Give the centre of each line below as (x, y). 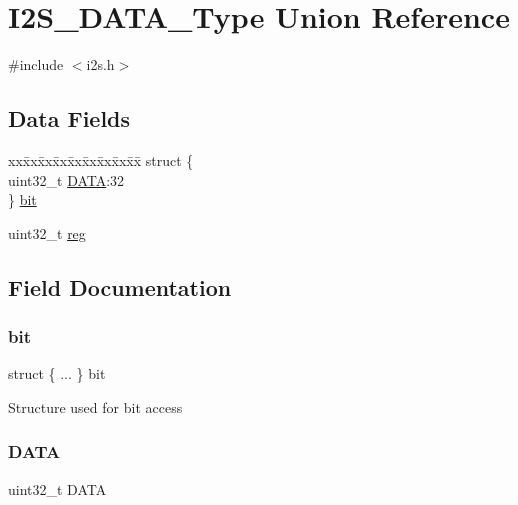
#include (36, 64)
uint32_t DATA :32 (66, 179)
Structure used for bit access (95, 406)
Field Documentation (120, 286)
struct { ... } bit (57, 373)
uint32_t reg (47, 232)
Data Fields (69, 118)
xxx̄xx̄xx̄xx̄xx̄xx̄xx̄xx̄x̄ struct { (101, 159)
